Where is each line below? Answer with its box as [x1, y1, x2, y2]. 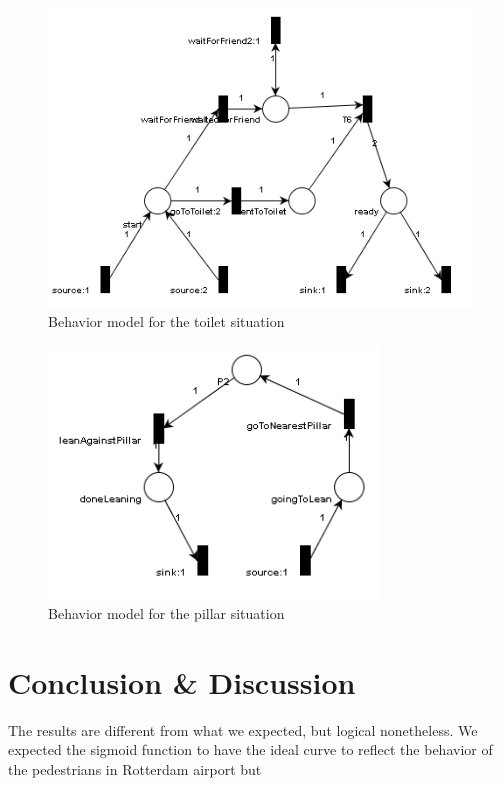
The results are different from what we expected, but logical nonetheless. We [8, 719, 478, 740]
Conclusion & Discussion [8, 661, 356, 702]
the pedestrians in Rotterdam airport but [8, 758, 262, 779]
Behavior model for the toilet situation [48, 311, 285, 332]
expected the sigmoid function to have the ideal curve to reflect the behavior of [8, 739, 493, 760]
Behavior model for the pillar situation [48, 602, 285, 623]
